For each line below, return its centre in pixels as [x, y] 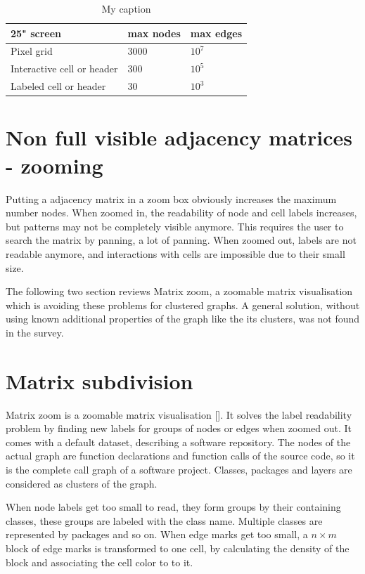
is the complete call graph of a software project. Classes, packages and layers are [179, 469]
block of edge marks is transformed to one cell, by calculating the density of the [178, 548]
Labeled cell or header [58, 86]
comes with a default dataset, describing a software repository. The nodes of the [178, 442]
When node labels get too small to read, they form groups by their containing [173, 507]
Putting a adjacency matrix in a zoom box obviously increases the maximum [171, 198]
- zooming [55, 165]
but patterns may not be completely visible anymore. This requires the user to [175, 226]
